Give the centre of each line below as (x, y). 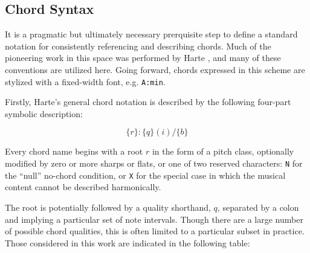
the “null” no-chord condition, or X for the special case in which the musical (145, 175)
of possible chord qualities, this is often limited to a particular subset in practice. (155, 231)
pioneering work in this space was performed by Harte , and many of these (143, 58)
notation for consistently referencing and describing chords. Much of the (138, 46)
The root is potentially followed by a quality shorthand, (108, 207)
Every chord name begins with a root (74, 151)
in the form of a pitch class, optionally (223, 151)
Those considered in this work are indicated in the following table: (128, 242)
